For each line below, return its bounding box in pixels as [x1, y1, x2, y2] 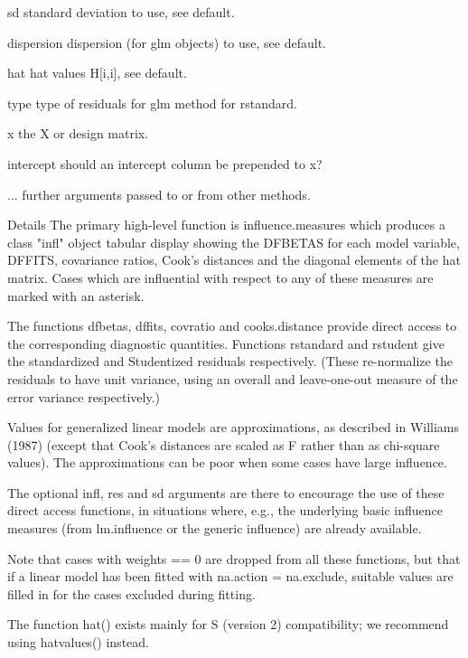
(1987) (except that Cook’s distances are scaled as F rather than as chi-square [7, 435, 440, 454]
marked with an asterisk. [7, 286, 145, 305]
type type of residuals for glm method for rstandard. [7, 93, 297, 112]
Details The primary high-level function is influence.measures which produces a [7, 215, 445, 234]
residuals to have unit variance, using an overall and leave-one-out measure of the [7, 369, 458, 388]
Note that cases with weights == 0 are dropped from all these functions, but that [7, 549, 461, 568]
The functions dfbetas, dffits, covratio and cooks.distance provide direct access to [7, 316, 457, 335]
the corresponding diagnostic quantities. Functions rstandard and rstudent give [7, 334, 445, 352]
